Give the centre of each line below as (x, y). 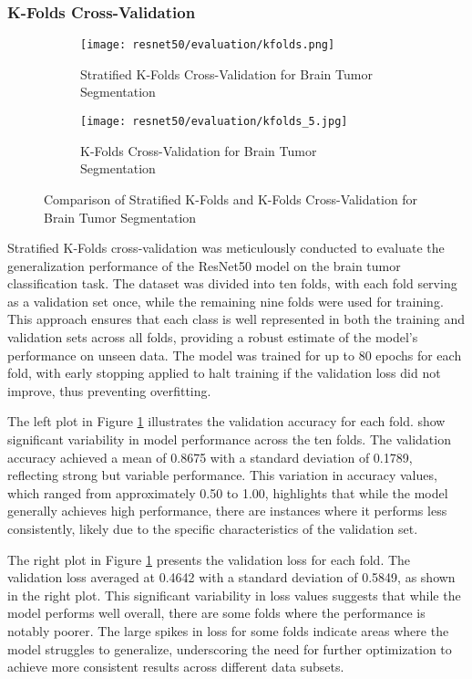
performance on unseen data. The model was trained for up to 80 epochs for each (235, 355)
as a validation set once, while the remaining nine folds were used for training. (226, 301)
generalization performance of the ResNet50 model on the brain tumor (204, 265)
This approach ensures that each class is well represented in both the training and (236, 319)
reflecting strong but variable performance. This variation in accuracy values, (222, 475)
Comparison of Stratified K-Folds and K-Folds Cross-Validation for (231, 198)
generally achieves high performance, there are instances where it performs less (227, 511)
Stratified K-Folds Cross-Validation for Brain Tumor (226, 73)
